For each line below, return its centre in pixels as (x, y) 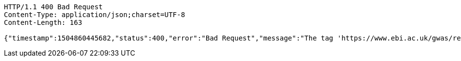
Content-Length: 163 (43, 22)
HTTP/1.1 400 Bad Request (53, 7)
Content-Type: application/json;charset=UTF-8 (94, 15)
